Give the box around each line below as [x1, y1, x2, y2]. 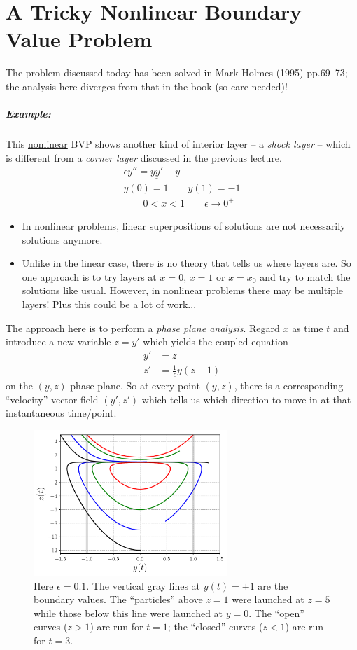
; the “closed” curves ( [167, 619, 263, 634]
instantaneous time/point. [6, 406, 117, 420]
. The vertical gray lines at [86, 578, 201, 593]
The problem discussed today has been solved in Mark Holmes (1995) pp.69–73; [6, 65, 348, 80]
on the [6, 378, 33, 393]
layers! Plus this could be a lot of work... [22, 297, 197, 312]
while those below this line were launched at [34, 605, 223, 620]
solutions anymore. [22, 232, 103, 247]
